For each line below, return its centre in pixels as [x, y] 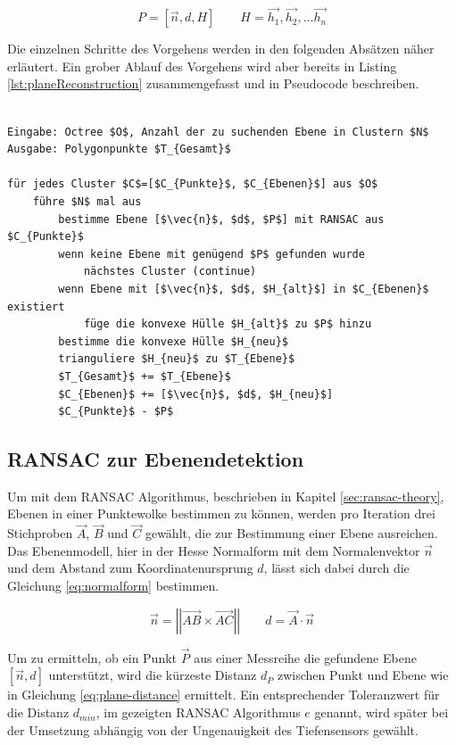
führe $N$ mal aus [87, 201]
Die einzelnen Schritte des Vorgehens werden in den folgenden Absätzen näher [221, 49]
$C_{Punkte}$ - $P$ [116, 412]
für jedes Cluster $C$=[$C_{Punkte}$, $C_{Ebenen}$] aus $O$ [193, 184]
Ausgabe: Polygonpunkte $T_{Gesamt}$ [119, 149]
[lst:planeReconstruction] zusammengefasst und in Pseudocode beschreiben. [213, 83]
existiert [36, 306]
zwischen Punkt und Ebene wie [363, 675]
